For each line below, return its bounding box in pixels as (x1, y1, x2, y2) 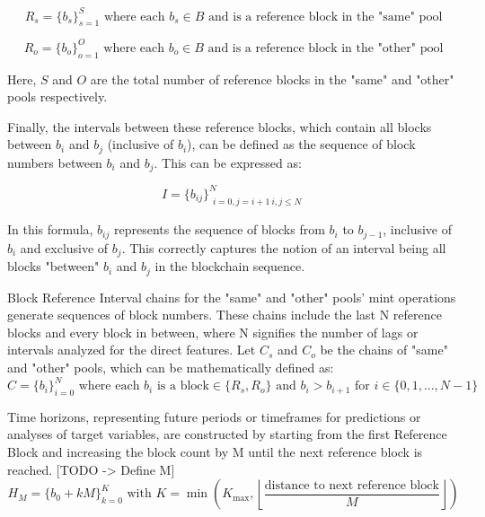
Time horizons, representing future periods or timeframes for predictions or (7, 407, 421, 425)
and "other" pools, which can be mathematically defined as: (7, 357, 334, 376)
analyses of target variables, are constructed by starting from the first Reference (7, 425, 447, 443)
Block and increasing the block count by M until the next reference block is (7, 443, 423, 461)
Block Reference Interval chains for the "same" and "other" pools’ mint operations (7, 287, 456, 306)
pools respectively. (7, 87, 108, 106)
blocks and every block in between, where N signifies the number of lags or (7, 322, 419, 341)
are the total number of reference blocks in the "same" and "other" (90, 69, 454, 88)
